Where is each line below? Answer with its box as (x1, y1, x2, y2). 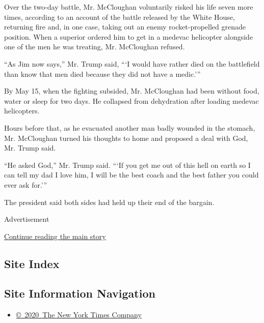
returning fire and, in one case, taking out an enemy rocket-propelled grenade (4, 21, 246, 32)
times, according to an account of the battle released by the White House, (4, 11, 235, 22)
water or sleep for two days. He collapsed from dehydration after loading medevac (4, 95, 259, 106)
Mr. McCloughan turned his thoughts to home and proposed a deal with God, (4, 132, 248, 143)
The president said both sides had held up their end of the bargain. (4, 196, 215, 207)
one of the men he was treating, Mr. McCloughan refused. (4, 41, 185, 52)
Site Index (4, 255, 60, 271)
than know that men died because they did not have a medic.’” (4, 68, 201, 79)
